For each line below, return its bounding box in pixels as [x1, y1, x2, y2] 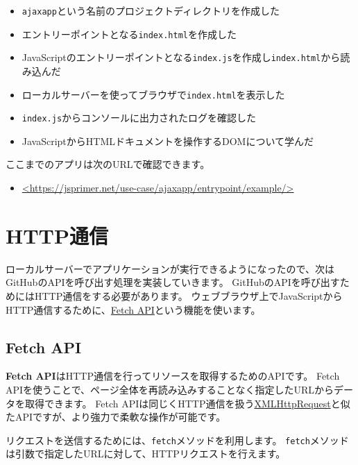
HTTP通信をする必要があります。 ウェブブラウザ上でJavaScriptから [34, 288, 343, 303]
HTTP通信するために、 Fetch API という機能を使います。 [6, 302, 261, 316]
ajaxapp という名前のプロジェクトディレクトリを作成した [22, 3, 280, 17]
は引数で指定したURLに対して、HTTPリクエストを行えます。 [6, 446, 286, 461]
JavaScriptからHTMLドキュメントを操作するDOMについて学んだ [22, 133, 314, 148]
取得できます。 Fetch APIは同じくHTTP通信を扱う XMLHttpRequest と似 [24, 396, 350, 410]
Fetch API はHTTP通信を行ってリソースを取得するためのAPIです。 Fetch [6, 369, 340, 383]
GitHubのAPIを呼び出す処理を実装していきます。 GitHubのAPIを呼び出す [6, 275, 340, 289]
